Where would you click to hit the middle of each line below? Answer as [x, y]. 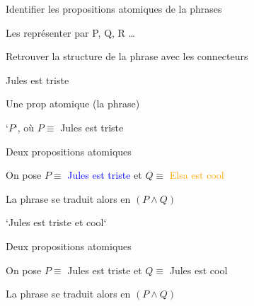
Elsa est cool [197, 175]
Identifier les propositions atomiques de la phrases [114, 8]
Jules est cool [198, 270]
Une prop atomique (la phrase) [73, 104]
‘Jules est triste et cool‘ [56, 222]
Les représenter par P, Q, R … [70, 32]
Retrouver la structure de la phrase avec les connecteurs [127, 56]
